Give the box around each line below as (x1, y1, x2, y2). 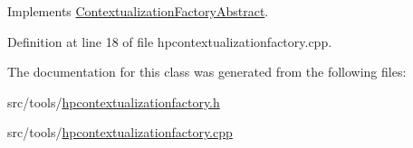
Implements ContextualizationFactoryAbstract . (7, 2, 269, 20)
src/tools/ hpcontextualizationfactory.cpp (7, 123, 233, 142)
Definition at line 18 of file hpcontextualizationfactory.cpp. (7, 32, 332, 51)
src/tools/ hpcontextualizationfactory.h (7, 92, 220, 111)
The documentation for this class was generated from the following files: (7, 62, 407, 81)
